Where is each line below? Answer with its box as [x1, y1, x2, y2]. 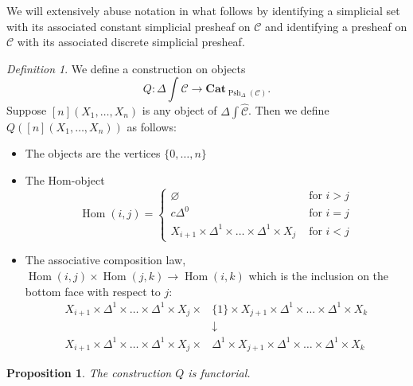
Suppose [6, 102, 47, 119]
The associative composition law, [25, 251, 186, 268]
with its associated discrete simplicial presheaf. [17, 33, 245, 50]
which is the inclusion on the [248, 267, 389, 284]
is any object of [142, 102, 217, 119]
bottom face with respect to [25, 283, 161, 299]
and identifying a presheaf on [265, 18, 407, 34]
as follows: [127, 118, 177, 135]
